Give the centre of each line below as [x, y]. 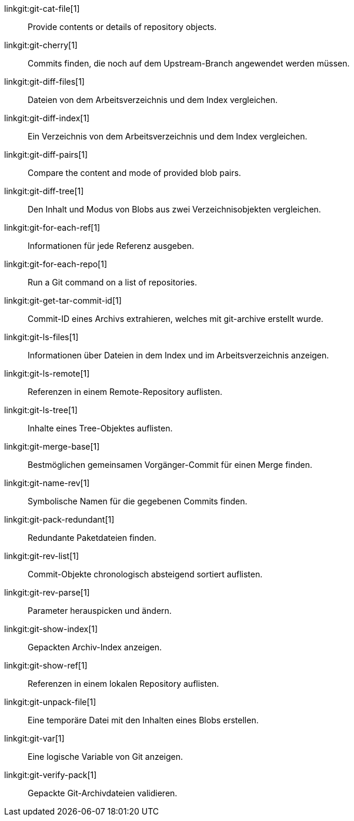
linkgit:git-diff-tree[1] [44, 191]
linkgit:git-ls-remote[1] [47, 373]
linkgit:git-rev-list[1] [42, 556]
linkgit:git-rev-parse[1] [47, 592]
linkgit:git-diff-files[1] [44, 82]
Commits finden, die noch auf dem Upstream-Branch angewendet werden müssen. [189, 63]
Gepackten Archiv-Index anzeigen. [95, 647]
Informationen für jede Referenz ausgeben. [111, 246]
